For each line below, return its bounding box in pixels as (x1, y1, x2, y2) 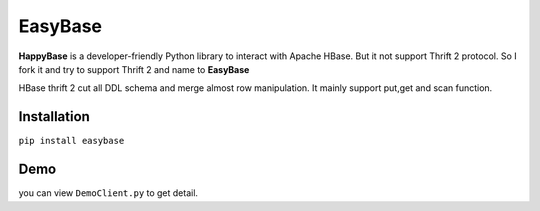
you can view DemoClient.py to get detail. (18, 187, 199, 199)
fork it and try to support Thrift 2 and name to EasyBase (18, 63, 250, 75)
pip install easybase (18, 135, 125, 147)
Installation (18, 108, 90, 125)
